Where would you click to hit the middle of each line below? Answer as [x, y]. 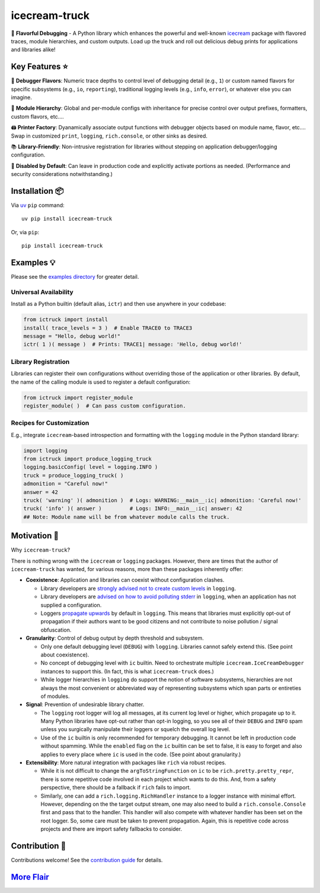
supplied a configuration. [71, 605]
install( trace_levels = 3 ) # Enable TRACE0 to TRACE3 [108, 328]
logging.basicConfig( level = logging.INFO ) [91, 467]
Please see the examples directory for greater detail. [75, 277]
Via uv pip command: [38, 205]
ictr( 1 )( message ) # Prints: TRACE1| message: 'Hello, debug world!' [133, 345]
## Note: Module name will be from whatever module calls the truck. [127, 517]
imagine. [21, 97]
